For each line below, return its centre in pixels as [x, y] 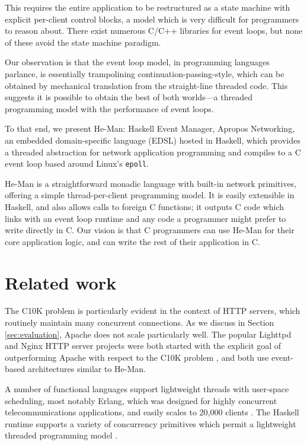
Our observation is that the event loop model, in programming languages [137, 62]
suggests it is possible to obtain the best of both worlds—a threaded [129, 97]
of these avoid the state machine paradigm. [83, 42]
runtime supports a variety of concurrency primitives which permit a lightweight [151, 423]
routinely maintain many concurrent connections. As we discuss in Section [140, 322]
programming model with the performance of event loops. [109, 108]
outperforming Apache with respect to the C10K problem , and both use [137, 357]
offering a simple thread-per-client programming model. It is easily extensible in [150, 195]
